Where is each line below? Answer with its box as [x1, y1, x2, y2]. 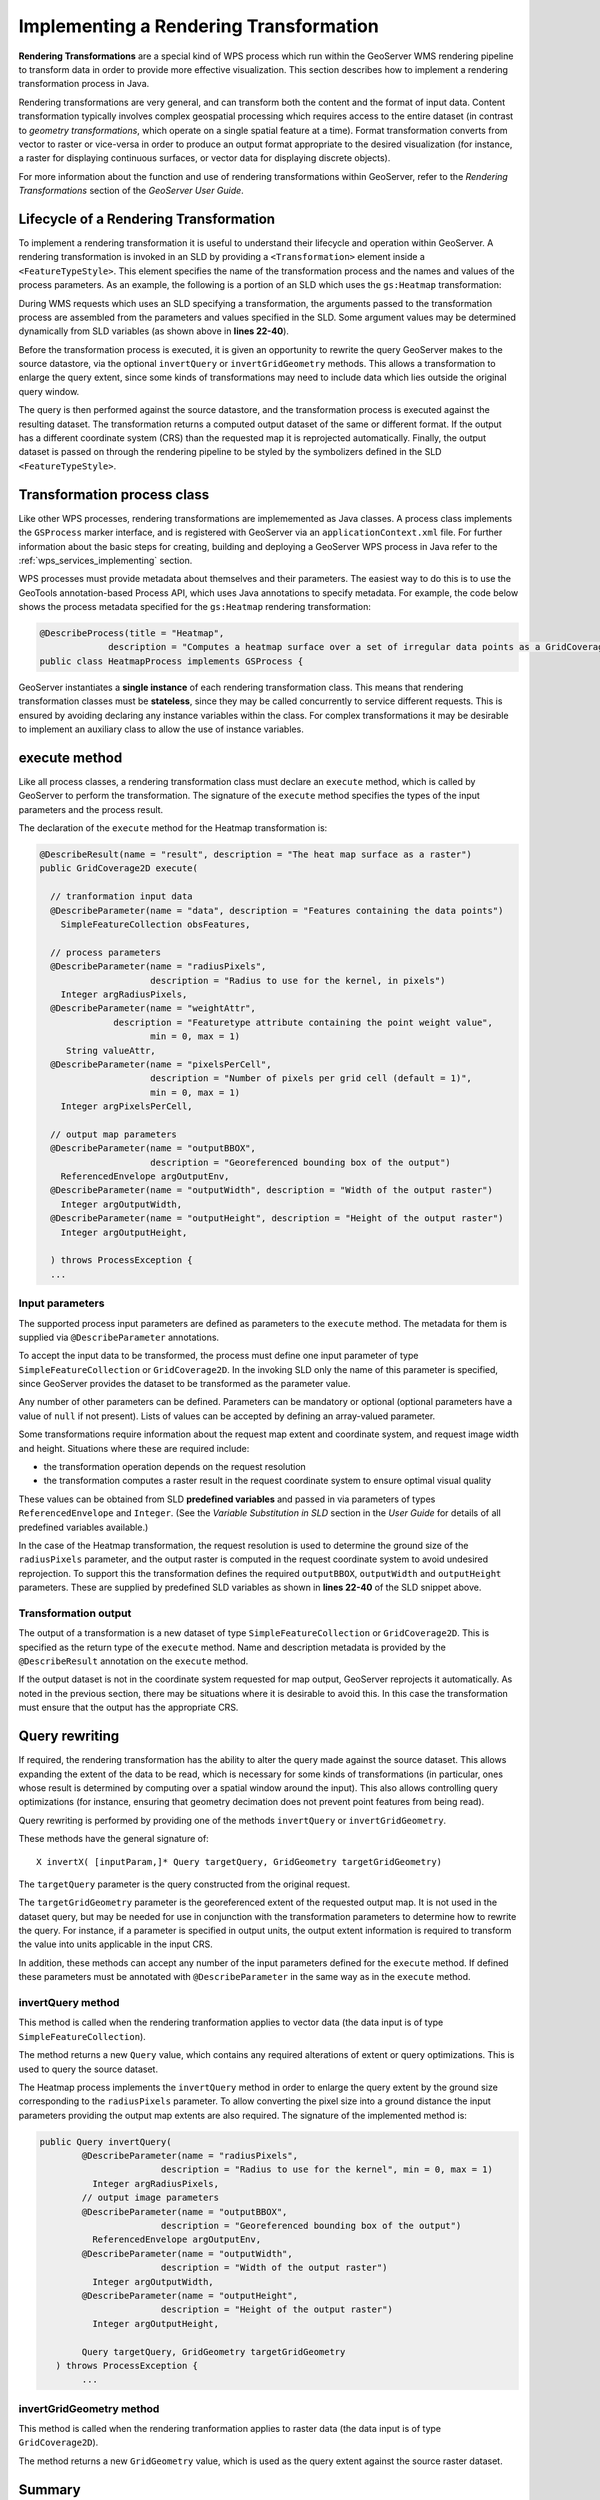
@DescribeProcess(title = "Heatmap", [39, 628, 225, 639]
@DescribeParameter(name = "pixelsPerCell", [50, 1058, 272, 1070]
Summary [18, 2481, 81, 2498]
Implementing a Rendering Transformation [18, 15, 379, 37]
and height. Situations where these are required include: [18, 1442, 250, 1454]
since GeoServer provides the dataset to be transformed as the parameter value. [18, 1378, 351, 1390]
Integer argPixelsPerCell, [60, 1101, 194, 1112]
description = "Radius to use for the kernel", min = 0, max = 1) [160, 2164, 494, 2175]
